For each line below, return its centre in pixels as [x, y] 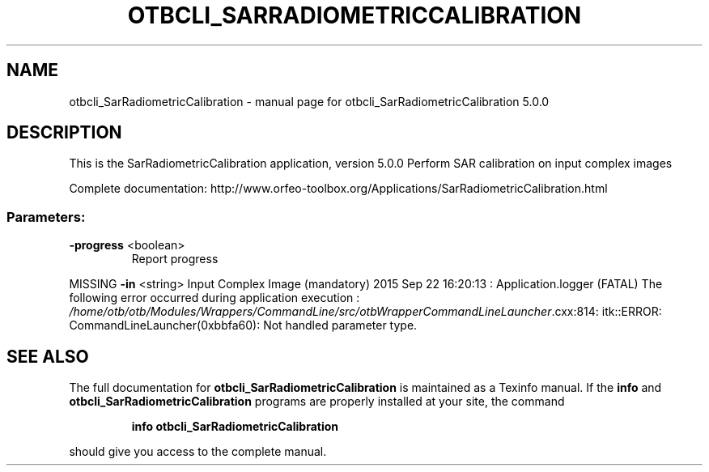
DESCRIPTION [64, 133]
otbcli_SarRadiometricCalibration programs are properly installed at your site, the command [317, 402]
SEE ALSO [48, 356]
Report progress [175, 259]
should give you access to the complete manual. [198, 452]
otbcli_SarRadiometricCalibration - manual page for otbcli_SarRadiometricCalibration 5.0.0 [309, 101]
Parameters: [46, 217]
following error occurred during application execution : [214, 298]
